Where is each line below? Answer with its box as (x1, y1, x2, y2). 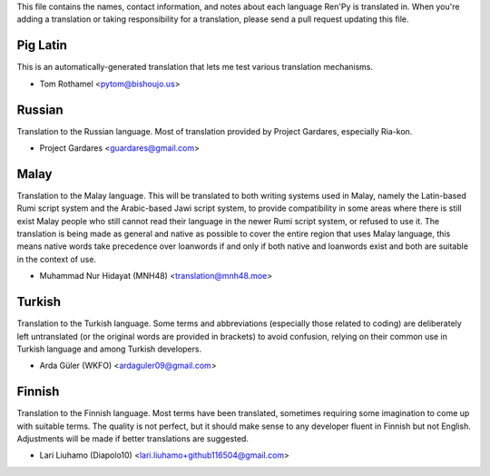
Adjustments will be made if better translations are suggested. (16, 433, 250, 444)
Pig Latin (16, 37, 68, 54)
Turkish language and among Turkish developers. (16, 343, 202, 354)
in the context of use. (16, 253, 97, 264)
